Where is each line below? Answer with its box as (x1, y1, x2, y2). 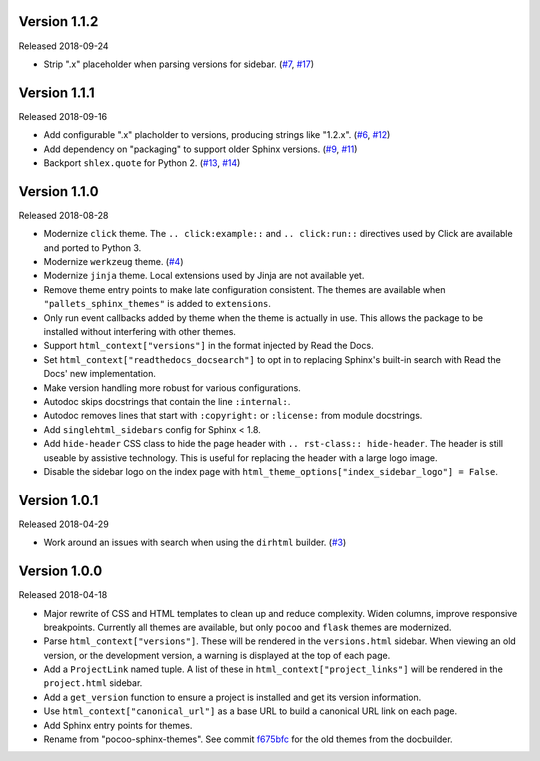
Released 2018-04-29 (18, 518, 109, 530)
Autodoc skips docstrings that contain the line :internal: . (43, 395, 291, 407)
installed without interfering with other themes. (43, 326, 237, 338)
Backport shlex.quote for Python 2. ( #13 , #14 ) (43, 156, 241, 169)
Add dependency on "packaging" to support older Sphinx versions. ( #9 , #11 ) (43, 143, 358, 155)
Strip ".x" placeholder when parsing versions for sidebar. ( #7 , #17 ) (43, 58, 315, 70)
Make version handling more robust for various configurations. (43, 381, 302, 394)
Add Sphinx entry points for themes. (43, 719, 193, 731)
